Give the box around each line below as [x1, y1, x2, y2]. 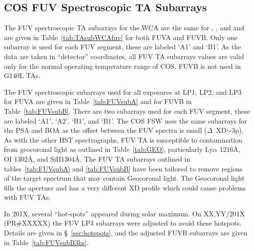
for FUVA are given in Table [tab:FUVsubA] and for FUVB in [4, 96, 192, 106]
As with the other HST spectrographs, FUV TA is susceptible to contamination [4, 134, 243, 145]
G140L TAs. [4, 70, 41, 81]
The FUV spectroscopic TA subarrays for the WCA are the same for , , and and [4, 22, 244, 33]
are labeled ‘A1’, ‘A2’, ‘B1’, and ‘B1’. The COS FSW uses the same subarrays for [4, 115, 247, 125]
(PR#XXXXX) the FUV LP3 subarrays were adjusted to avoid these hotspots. [4, 218, 242, 228]
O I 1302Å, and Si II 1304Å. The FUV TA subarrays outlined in [4, 153, 190, 164]
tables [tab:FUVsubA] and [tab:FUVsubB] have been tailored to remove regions [4, 163, 243, 173]
